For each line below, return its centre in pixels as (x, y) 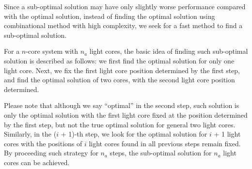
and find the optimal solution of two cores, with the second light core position (119, 80)
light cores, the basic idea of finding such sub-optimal (169, 51)
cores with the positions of (43, 143)
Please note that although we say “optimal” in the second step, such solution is (122, 105)
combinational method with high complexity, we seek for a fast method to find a (123, 25)
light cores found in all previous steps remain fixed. (165, 143)
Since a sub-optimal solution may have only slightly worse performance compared (125, 6)
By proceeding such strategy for (51, 153)
